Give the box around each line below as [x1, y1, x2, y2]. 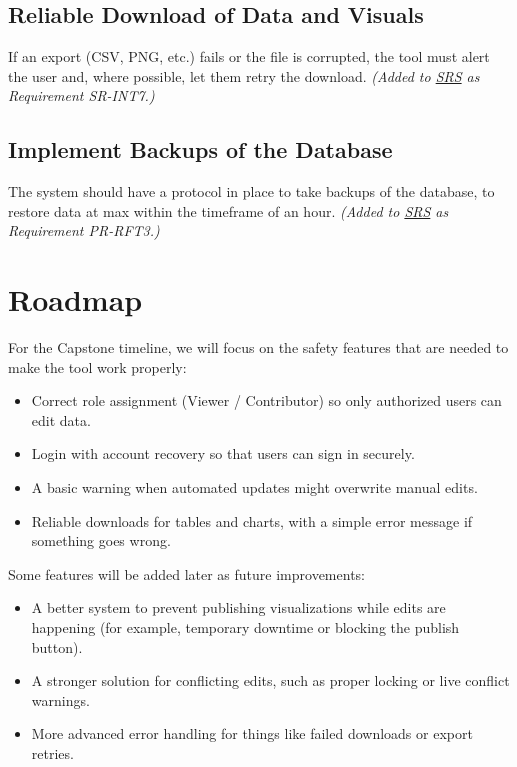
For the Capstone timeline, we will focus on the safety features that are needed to [8, 337, 509, 358]
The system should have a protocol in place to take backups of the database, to [8, 181, 495, 202]
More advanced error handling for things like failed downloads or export [31, 723, 473, 744]
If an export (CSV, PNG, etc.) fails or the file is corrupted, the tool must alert [8, 46, 490, 67]
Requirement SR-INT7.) [8, 85, 155, 106]
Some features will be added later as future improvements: [8, 563, 365, 584]
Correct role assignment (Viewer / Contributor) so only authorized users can [31, 390, 502, 411]
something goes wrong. [31, 530, 171, 551]
